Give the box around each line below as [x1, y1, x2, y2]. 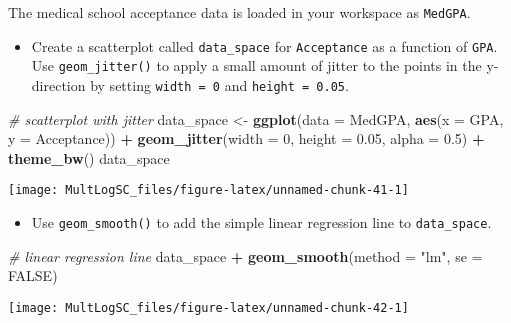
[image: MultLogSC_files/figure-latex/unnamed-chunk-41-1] [8, 183, 409, 198]
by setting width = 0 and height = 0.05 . [90, 74, 349, 95]
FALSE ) [8, 265, 58, 286]
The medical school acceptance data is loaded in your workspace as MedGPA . [8, 2, 471, 22]
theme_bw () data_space [8, 147, 170, 168]
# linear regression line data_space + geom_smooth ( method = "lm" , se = [8, 245, 483, 266]
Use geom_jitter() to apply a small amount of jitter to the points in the [31, 55, 482, 76]
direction [31, 74, 86, 95]
